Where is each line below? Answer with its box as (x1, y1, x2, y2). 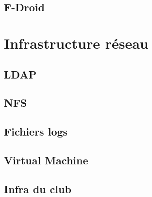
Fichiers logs (4, 124, 68, 139)
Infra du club (4, 181, 71, 196)
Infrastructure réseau (4, 33, 149, 53)
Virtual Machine (4, 152, 88, 167)
